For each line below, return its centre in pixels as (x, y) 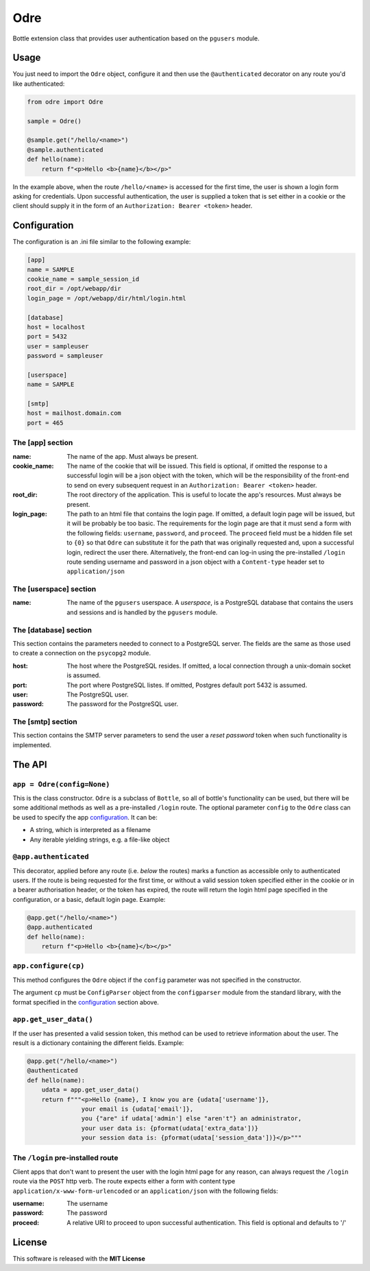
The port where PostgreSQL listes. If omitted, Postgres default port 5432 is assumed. (187, 685)
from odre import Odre (65, 102)
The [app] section (43, 443)
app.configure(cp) (49, 966)
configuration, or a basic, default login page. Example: (89, 899)
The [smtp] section (45, 722)
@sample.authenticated (65, 150)
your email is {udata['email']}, (137, 1109)
